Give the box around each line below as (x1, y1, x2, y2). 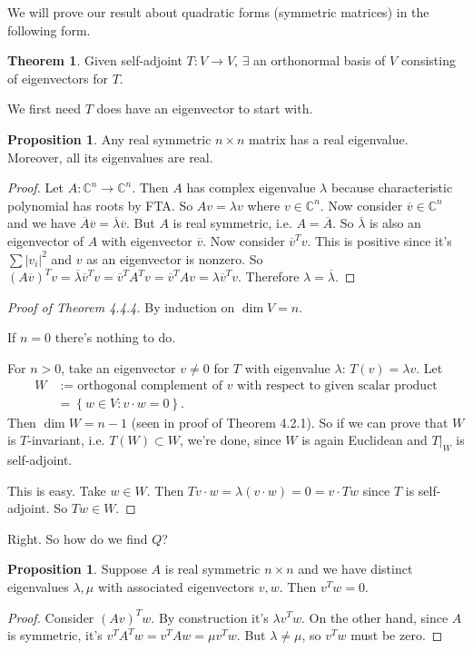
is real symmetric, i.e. (172, 213, 292, 232)
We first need (7, 99, 82, 118)
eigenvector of (7, 231, 84, 250)
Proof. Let (7, 178, 64, 197)
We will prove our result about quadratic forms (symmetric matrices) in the (7, 3, 429, 21)
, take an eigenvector (61, 358, 176, 377)
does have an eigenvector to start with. (96, 99, 313, 118)
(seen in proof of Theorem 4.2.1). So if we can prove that (131, 412, 448, 431)
